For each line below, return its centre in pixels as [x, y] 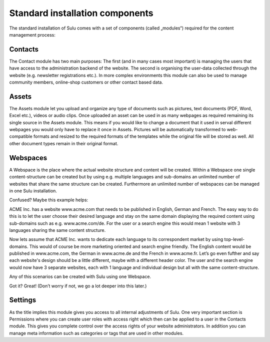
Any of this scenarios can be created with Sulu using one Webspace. [80, 277]
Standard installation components [81, 13]
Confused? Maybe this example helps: [49, 200]
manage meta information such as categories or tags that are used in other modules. [96, 333]
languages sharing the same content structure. [57, 230]
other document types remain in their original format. [64, 143]
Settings [23, 300]
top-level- [234, 239]
